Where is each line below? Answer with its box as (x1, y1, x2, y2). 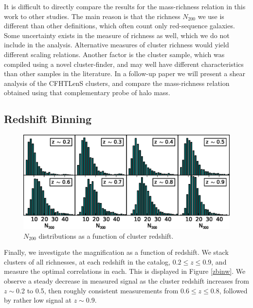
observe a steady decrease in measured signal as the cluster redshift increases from (4, 276, 249, 286)
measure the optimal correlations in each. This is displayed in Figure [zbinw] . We (4, 266, 246, 276)
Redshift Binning (4, 111, 91, 126)
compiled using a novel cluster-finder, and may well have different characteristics (4, 59, 244, 69)
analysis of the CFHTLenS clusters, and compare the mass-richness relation (4, 78, 230, 88)
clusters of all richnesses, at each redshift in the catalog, (4, 256, 170, 267)
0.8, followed (210, 285, 248, 295)
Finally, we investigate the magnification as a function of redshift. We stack (4, 247, 229, 257)
